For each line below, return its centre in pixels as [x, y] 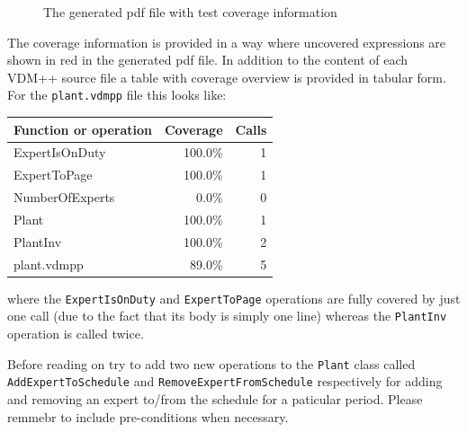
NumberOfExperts [64, 197]
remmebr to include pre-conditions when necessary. [148, 416]
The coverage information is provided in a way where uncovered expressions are [227, 42]
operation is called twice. [76, 333]
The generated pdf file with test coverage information [190, 12]
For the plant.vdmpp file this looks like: [117, 95]
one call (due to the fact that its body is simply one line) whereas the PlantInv [227, 316]
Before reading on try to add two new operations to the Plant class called [211, 363]
